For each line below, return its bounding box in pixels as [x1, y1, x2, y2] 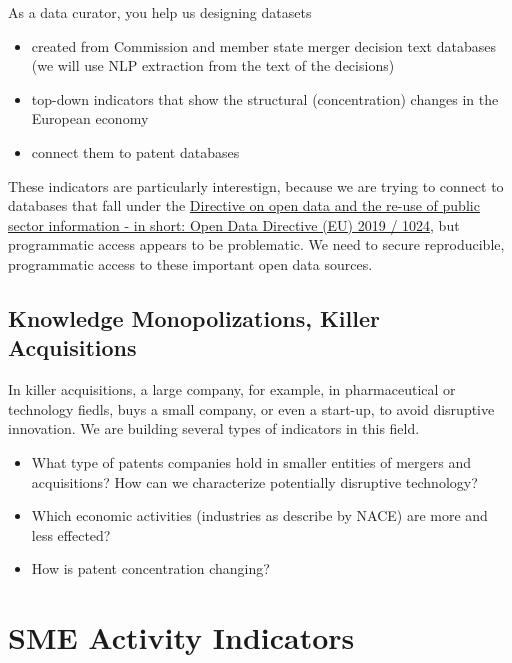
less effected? [31, 524, 111, 545]
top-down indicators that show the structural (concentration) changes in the [31, 88, 499, 109]
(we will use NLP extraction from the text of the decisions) [31, 55, 395, 76]
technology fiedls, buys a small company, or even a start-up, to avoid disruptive [8, 398, 495, 419]
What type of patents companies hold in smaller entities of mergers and [31, 451, 471, 472]
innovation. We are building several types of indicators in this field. [8, 418, 420, 439]
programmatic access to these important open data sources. [8, 253, 373, 274]
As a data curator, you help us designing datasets [8, 2, 312, 22]
